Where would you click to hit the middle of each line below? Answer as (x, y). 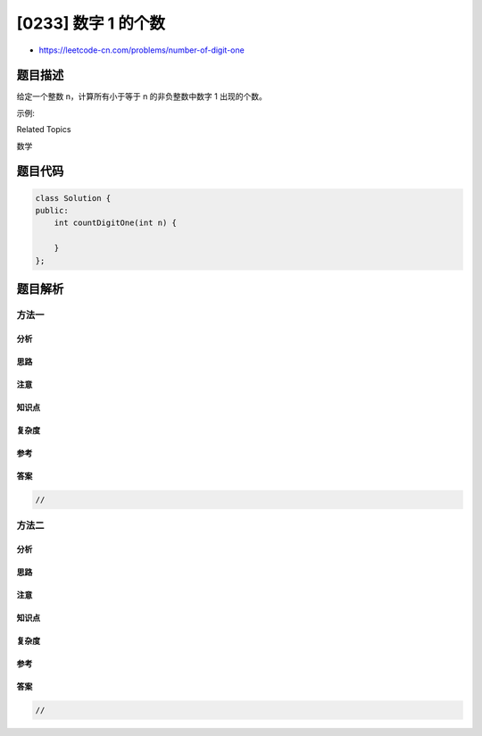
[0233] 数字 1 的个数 (91, 23)
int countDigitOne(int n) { (116, 223)
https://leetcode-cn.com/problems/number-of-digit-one (141, 50)
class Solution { (73, 198)
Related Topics (44, 130)
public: (52, 211)
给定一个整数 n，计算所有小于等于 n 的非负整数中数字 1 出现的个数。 (141, 96)
